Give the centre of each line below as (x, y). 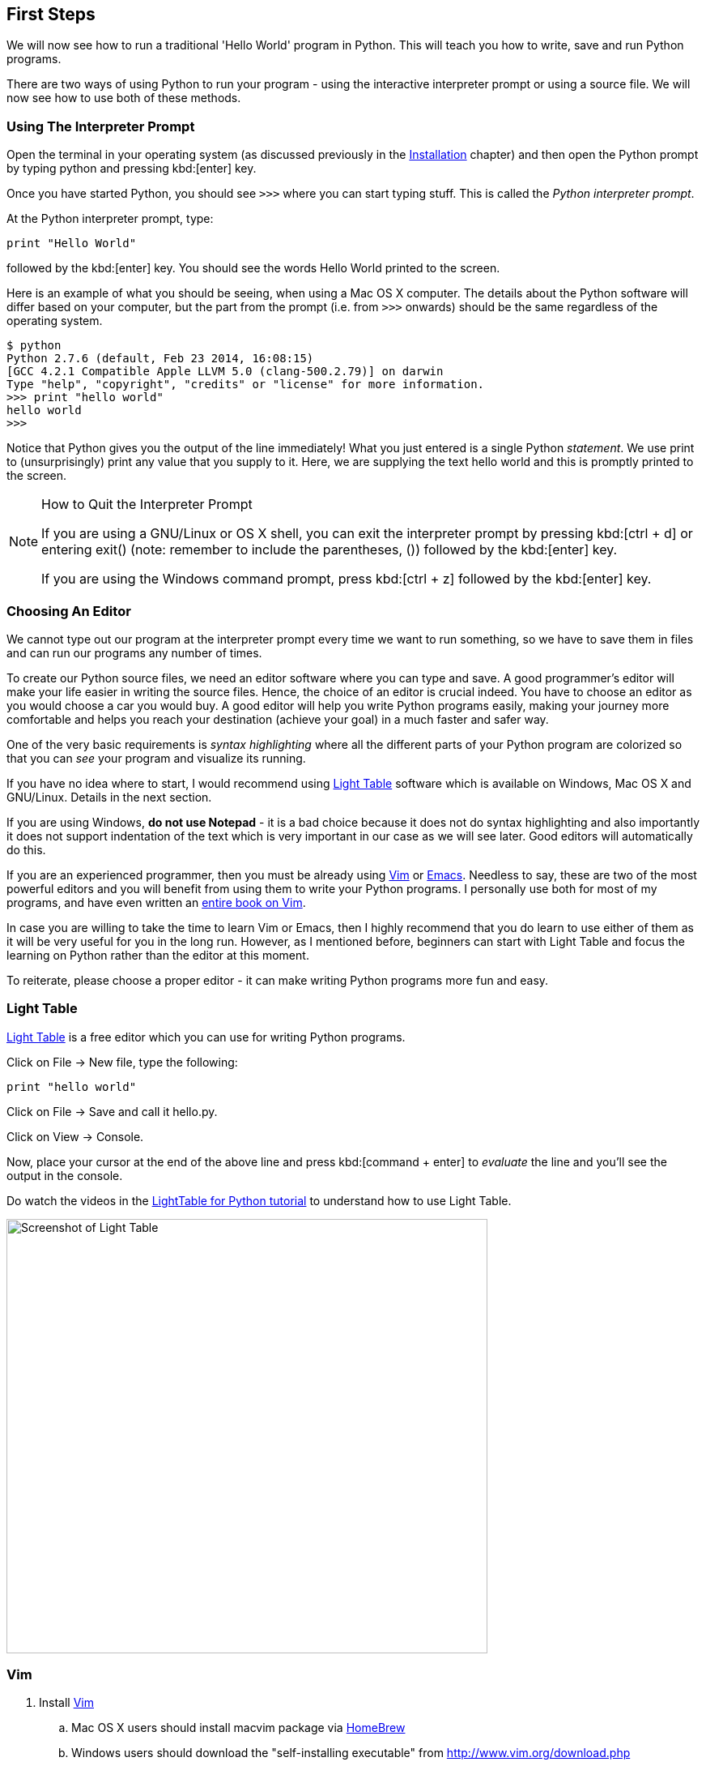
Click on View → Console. (75, 1136)
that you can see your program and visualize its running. (156, 758)
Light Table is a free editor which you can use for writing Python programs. (206, 1037)
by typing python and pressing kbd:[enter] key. (132, 169)
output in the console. (65, 1175)
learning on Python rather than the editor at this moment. (158, 955)
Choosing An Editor (69, 611)
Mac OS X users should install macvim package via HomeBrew (238, 1728)
